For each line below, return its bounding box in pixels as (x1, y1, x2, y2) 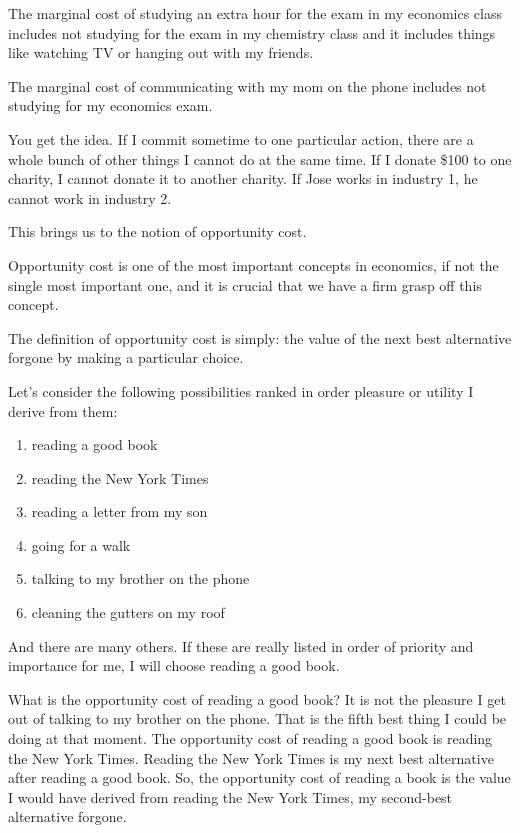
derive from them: (8, 400, 118, 421)
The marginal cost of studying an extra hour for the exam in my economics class (8, 3, 503, 23)
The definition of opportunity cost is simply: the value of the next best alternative (8, 327, 512, 348)
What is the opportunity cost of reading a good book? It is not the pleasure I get (8, 688, 506, 709)
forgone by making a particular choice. (8, 347, 244, 368)
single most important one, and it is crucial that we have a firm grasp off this (8, 274, 482, 295)
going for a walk (31, 534, 131, 555)
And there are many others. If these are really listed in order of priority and (8, 635, 474, 656)
